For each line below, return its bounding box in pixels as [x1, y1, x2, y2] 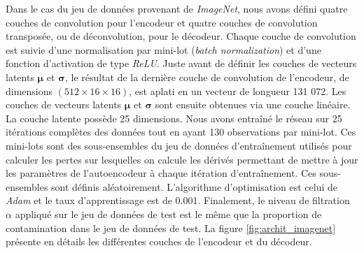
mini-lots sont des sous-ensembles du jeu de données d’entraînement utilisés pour [6, 138, 352, 152]
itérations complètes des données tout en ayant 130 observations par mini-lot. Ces [6, 124, 356, 139]
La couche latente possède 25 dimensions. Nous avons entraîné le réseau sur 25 [6, 110, 342, 125]
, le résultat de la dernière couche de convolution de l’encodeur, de [64, 69, 349, 84]
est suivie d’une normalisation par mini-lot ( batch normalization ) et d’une [6, 42, 321, 57]
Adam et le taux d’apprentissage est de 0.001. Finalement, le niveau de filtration [6, 193, 350, 208]
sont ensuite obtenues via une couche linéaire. [155, 97, 351, 112]
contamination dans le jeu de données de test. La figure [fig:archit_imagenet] [6, 220, 336, 235]
